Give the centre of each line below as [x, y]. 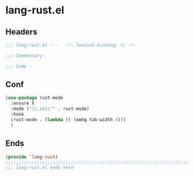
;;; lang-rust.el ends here [40, 168]
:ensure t [22, 103]
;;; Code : [19, 66]
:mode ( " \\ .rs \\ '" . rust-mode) [50, 109]
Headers [21, 32]
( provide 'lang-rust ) [32, 157]
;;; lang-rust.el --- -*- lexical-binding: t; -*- [71, 45]
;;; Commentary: [25, 56]
